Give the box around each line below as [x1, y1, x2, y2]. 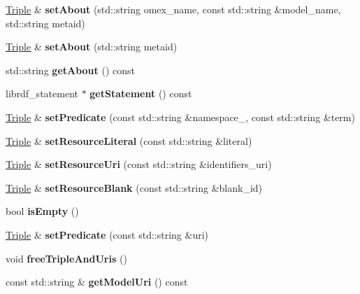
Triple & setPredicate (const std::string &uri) [6, 227, 209, 241]
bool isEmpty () [6, 204, 79, 218]
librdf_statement [6, 86, 78, 101]
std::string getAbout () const [6, 62, 136, 77]
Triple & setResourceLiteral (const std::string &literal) [6, 133, 252, 148]
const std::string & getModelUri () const [6, 274, 188, 289]
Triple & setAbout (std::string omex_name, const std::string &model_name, [6, 2, 341, 16]
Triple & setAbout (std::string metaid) [6, 39, 178, 54]
